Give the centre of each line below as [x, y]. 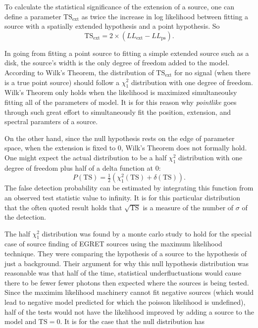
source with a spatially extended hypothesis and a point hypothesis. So [112, 26]
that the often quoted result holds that [63, 207]
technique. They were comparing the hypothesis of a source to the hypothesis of [126, 254]
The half [17, 233]
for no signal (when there [212, 72]
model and [21, 321]
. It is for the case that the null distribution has [132, 321]
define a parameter [33, 16]
